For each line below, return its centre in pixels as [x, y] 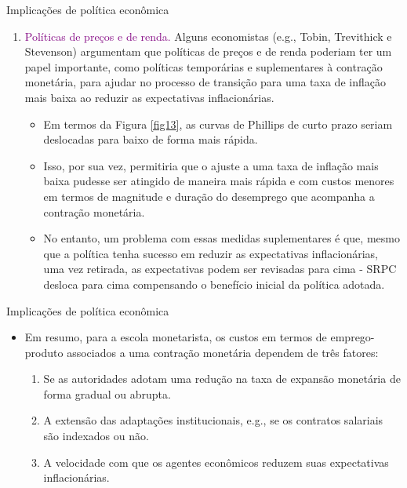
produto [44, 352]
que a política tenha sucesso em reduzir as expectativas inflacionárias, [211, 253]
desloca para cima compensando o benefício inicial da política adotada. [214, 284]
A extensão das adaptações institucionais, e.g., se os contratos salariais [213, 420]
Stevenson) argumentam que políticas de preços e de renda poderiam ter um [208, 51]
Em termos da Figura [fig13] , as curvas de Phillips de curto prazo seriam [218, 124]
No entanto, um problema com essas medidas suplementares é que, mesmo [222, 238]
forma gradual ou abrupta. [107, 393]
